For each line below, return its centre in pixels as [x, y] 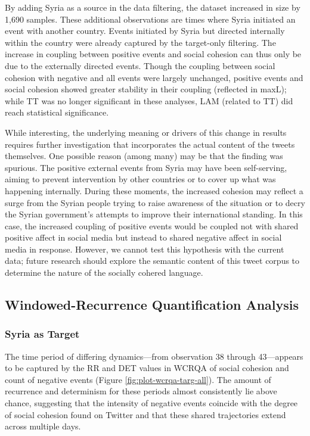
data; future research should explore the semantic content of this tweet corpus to [152, 261]
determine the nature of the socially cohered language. [104, 272]
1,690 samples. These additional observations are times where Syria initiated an [150, 19]
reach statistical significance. [57, 112]
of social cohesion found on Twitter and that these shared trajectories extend [145, 414]
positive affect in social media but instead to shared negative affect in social [143, 237]
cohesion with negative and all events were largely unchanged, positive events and [154, 77]
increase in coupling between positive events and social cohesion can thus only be [153, 54]
